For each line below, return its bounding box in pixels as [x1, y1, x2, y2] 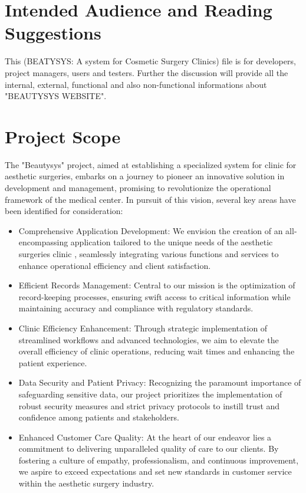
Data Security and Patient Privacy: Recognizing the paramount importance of [18, 376, 301, 389]
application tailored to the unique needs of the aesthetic [70, 236, 273, 248]
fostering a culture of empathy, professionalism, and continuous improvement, [18, 453, 299, 466]
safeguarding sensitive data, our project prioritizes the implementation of [18, 387, 282, 400]
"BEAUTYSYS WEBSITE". [5, 90, 107, 102]
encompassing [18, 236, 68, 248]
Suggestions [5, 21, 101, 45]
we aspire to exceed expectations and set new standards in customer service [18, 465, 292, 478]
